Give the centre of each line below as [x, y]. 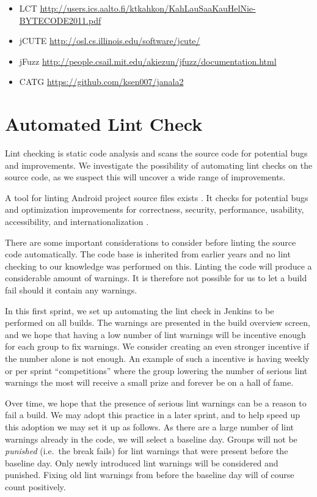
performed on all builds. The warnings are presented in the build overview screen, [158, 322]
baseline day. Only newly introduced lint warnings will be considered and [142, 462]
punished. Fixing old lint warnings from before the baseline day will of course [150, 475]
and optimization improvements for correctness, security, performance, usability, [155, 209]
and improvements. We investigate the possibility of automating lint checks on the [159, 165]
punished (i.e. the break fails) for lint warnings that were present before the [147, 451]
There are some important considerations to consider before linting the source [151, 242]
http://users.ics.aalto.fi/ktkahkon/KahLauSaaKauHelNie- [148, 8]
